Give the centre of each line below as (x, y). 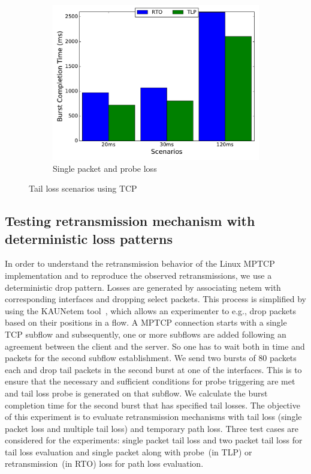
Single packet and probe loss (105, 168)
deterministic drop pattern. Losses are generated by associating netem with (143, 287)
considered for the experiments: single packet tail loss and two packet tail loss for (154, 440)
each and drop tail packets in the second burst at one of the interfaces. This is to (153, 369)
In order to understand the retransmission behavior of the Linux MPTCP (140, 263)
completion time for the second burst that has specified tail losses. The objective (153, 405)
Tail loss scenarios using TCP (83, 188)
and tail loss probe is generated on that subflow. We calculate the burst (136, 393)
